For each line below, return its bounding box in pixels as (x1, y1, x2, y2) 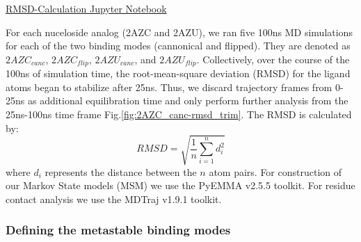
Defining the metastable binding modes (6, 221, 231, 239)
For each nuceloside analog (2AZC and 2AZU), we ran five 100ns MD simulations (6, 24, 353, 39)
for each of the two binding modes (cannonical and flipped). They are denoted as (6, 38, 351, 53)
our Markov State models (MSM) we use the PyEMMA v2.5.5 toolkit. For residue (6, 178, 355, 193)
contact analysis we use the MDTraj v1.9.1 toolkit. (6, 191, 222, 206)
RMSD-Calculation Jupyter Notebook (6, 1, 167, 15)
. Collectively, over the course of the (196, 51, 350, 66)
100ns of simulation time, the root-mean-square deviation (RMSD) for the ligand (6, 66, 351, 81)
